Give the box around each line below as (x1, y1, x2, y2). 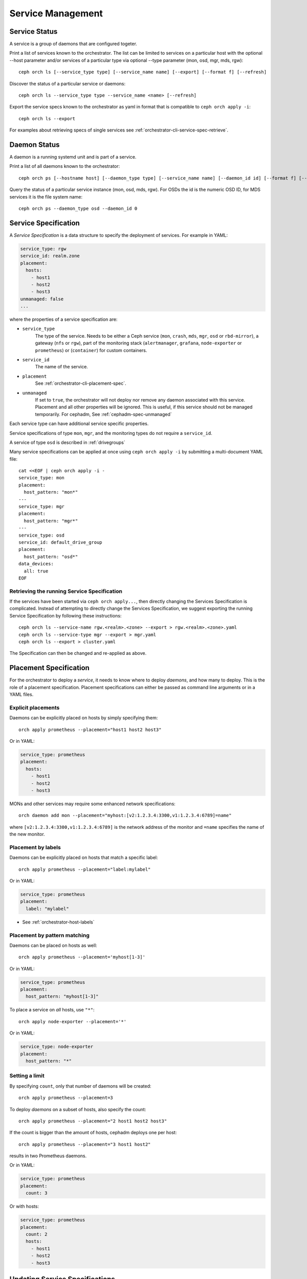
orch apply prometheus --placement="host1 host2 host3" (18, 726, 162, 733)
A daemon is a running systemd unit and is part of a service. (9, 154, 137, 160)
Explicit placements (9, 704, 60, 711)
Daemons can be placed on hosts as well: (9, 942, 97, 949)
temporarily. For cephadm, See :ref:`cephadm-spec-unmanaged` (35, 411, 172, 417)
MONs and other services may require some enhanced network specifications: (9, 801, 176, 807)
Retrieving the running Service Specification (9, 587, 123, 594)
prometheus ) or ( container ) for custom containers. (35, 347, 147, 353)
